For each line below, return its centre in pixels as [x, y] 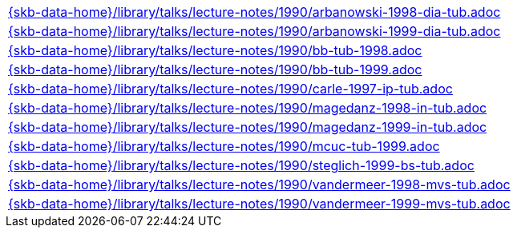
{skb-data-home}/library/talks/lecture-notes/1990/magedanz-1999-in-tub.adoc [248, 127]
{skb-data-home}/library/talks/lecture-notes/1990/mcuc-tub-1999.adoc [224, 146]
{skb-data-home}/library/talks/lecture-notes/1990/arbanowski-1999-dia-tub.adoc [254, 31]
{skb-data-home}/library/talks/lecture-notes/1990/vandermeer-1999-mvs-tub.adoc [259, 204]
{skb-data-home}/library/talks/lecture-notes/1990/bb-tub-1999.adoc [215, 69]
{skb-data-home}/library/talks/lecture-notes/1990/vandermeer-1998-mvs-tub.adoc [259, 184]
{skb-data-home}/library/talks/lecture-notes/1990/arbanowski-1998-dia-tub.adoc [254, 12]
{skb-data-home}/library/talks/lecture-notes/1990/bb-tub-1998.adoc [215, 50]
